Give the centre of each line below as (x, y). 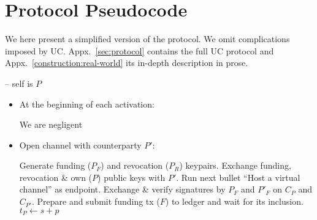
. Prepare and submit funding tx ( (96, 201)
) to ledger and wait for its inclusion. (234, 201)
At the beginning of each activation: (87, 104)
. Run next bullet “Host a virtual (238, 177)
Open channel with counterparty (80, 145)
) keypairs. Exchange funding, (235, 165)
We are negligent (51, 124)
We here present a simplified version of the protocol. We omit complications (147, 39)
